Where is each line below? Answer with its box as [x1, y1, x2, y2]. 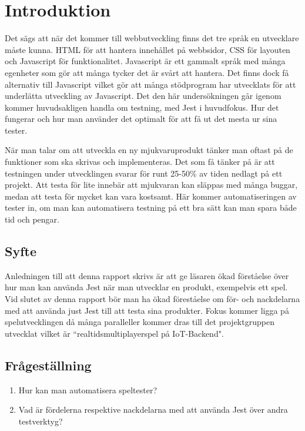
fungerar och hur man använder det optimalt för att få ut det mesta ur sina [5, 112, 277, 125]
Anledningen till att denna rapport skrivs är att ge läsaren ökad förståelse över [5, 269, 289, 281]
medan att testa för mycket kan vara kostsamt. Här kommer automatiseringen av [5, 190, 297, 202]
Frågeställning [5, 356, 92, 374]
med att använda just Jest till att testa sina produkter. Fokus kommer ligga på [5, 304, 289, 316]
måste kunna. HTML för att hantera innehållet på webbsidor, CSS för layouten [5, 43, 290, 55]
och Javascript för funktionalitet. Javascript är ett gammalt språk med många [5, 55, 286, 67]
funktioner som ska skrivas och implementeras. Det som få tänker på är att [5, 155, 275, 168]
